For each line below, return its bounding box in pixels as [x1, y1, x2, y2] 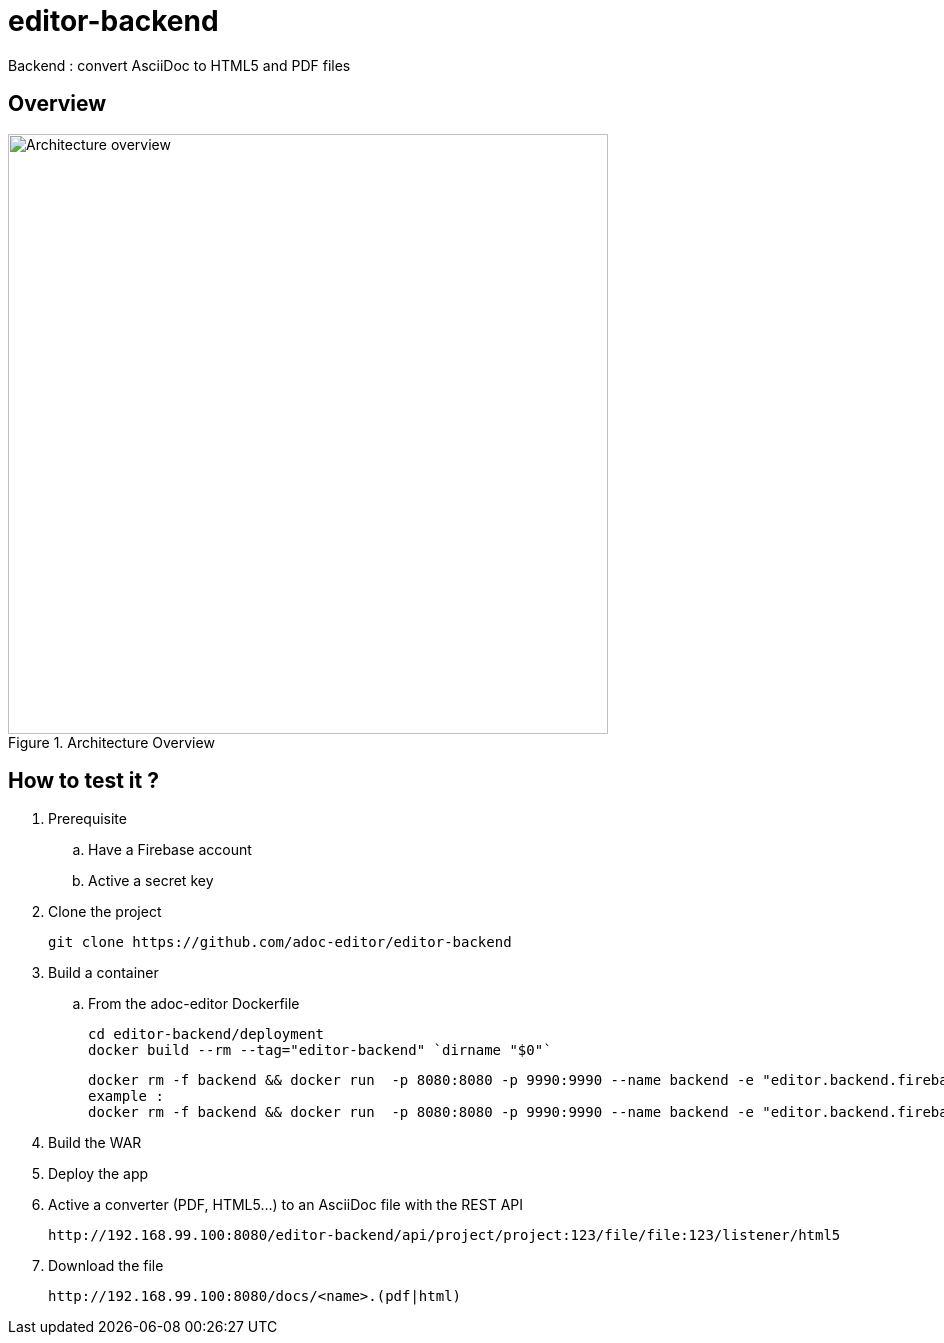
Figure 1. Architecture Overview [8, 733, 215, 751]
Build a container [48, 964, 159, 982]
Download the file [48, 1257, 164, 1275]
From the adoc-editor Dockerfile [88, 995, 300, 1013]
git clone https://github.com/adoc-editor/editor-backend [48, 934, 512, 951]
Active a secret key [88, 872, 214, 890]
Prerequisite [48, 810, 127, 828]
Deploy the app [48, 1165, 149, 1183]
